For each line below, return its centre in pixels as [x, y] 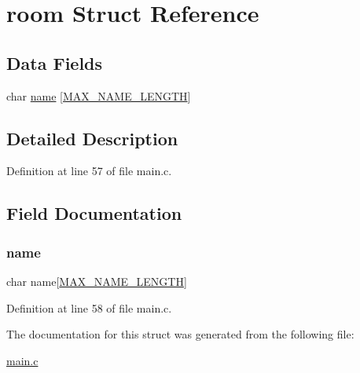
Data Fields [55, 62]
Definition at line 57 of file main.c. [89, 171]
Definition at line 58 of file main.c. [89, 307]
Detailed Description [92, 138]
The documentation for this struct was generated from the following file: [180, 334]
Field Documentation [94, 213]
